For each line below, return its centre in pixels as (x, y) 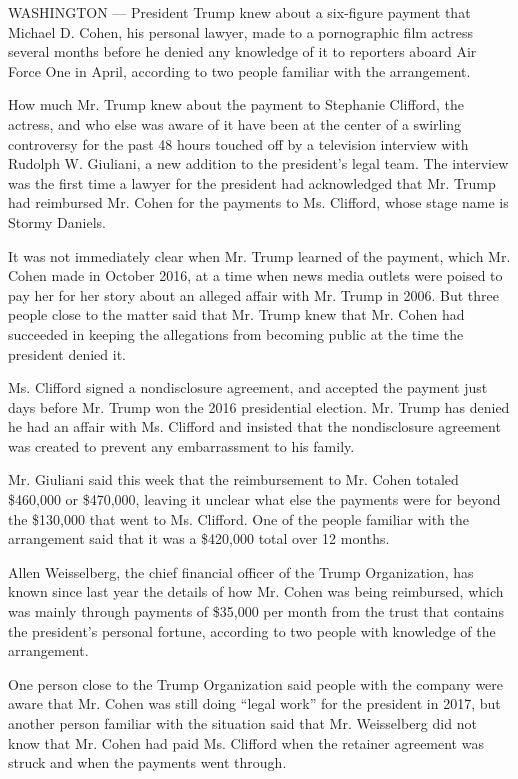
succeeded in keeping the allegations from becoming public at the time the (236, 333)
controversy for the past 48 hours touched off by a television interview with (238, 143)
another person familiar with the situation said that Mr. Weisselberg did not (242, 723)
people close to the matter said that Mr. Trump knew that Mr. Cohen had (236, 314)
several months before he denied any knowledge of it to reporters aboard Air (242, 51)
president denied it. (67, 353)
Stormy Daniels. (57, 221)
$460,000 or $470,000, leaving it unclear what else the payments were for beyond (254, 499)
